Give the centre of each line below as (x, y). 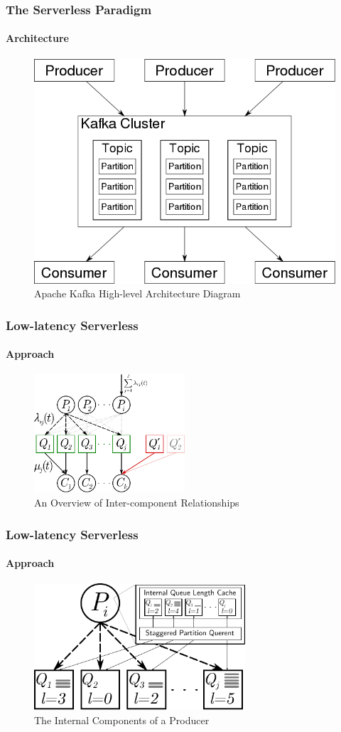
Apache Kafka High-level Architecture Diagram (137, 293)
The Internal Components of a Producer (122, 720)
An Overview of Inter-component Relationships (137, 503)
